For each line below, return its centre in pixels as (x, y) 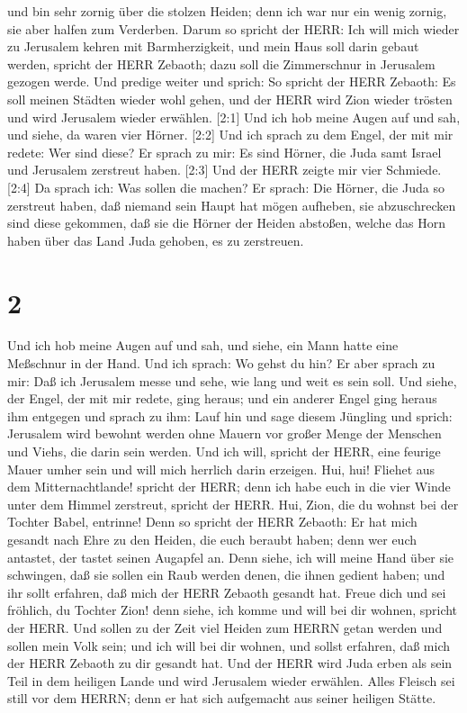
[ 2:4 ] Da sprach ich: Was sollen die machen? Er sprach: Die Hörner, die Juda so (226, 187)
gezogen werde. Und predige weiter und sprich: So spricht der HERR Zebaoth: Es (232, 81)
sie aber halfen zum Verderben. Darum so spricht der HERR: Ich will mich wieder (233, 28)
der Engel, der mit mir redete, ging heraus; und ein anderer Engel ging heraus (222, 398)
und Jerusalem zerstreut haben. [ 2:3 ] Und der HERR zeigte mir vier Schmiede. (225, 170)
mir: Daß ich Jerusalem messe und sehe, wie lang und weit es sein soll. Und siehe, (232, 380)
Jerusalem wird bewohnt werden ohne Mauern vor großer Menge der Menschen (225, 433)
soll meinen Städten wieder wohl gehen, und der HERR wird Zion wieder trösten (230, 99)
